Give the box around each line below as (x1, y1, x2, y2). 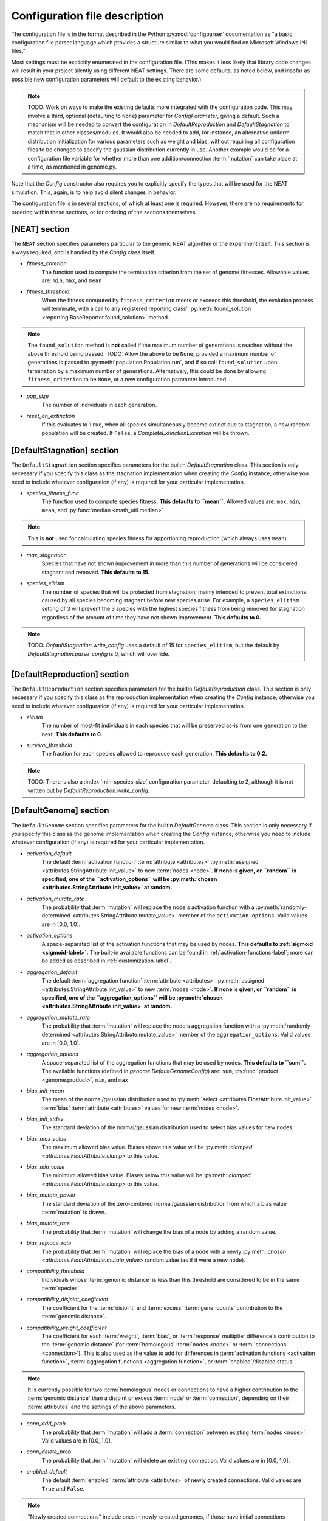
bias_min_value (26, 1163, 65, 1171)
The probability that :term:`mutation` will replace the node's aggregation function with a (41, 1022, 261, 1029)
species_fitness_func (26, 489, 79, 496)
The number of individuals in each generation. (41, 401, 157, 408)
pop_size (26, 392, 49, 400)
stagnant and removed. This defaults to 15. (41, 568, 150, 576)
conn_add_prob (26, 1420, 66, 1427)
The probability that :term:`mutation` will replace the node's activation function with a (41, 903, 255, 911)
